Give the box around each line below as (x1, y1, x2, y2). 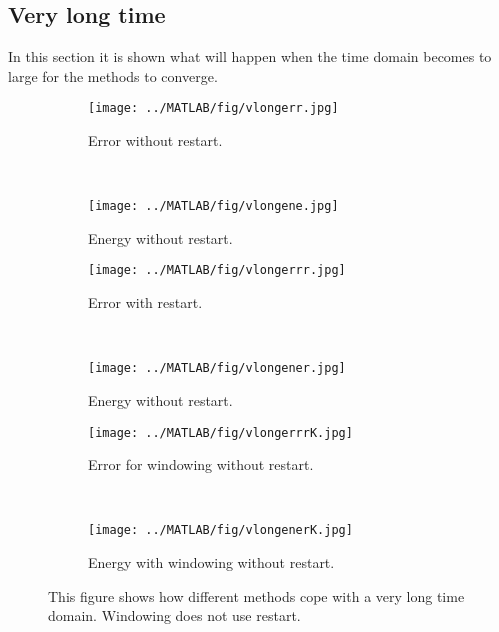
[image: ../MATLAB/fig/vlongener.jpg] (88, 361, 346, 376)
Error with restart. (88, 292, 203, 313)
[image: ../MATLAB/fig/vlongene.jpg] (88, 199, 339, 214)
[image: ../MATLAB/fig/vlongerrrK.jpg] (88, 425, 353, 440)
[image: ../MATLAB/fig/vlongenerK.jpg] (88, 523, 353, 538)
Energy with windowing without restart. (88, 552, 335, 573)
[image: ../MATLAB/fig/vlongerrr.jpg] (88, 263, 346, 278)
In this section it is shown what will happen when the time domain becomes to (8, 46, 492, 67)
